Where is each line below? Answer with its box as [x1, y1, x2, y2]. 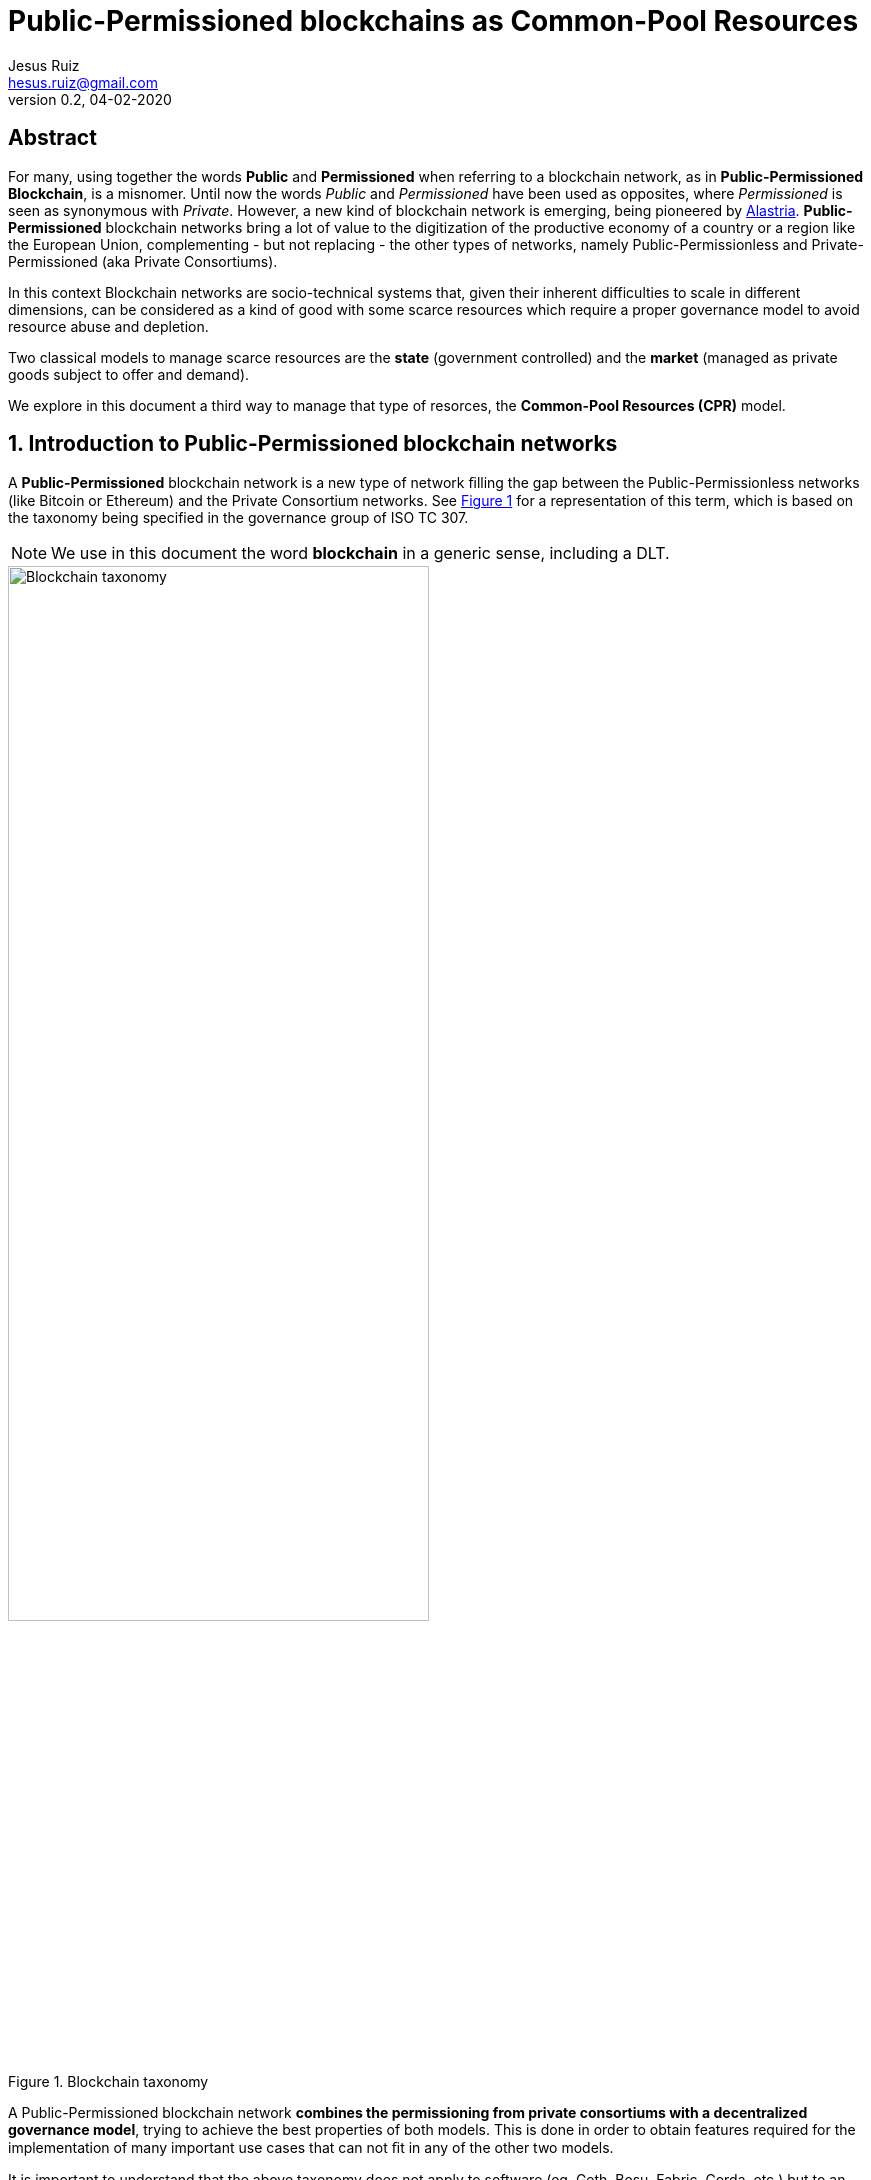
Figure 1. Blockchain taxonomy [8, 2072, 209, 2090]
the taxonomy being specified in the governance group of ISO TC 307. [8, 509, 469, 527]
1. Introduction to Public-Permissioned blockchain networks [8, 431, 618, 457]
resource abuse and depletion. [8, 317, 209, 335]
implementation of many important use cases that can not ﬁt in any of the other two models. [8, 2138, 614, 2156]
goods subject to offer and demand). [8, 365, 250, 383]
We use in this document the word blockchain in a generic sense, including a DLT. [51, 543, 670, 564]
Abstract [8, 125, 97, 151]
